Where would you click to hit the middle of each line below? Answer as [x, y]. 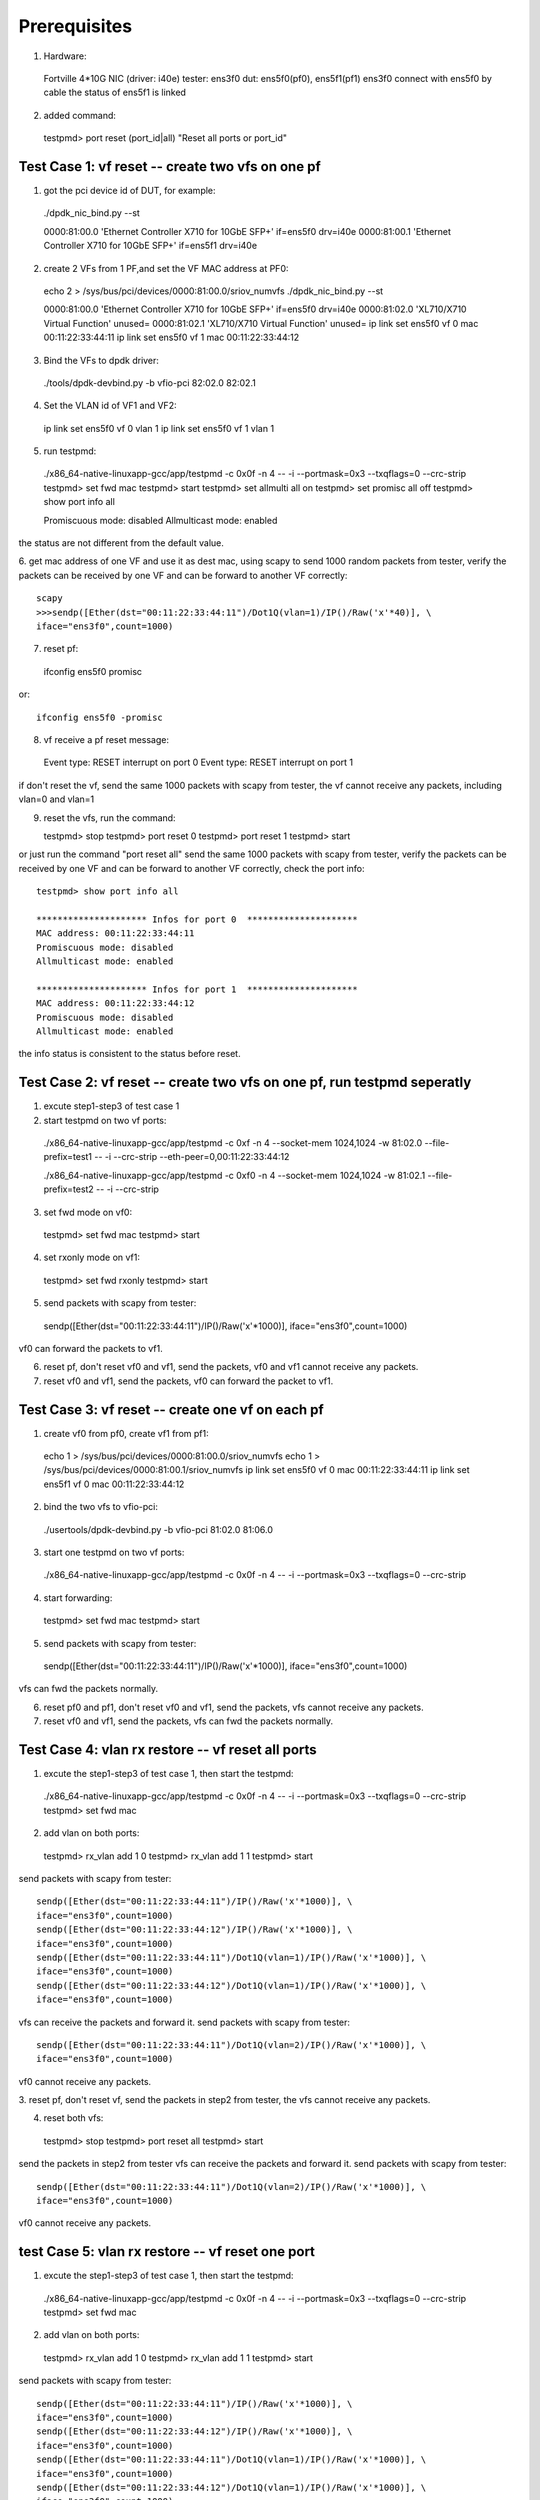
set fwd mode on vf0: [88, 1212]
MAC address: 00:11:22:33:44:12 [115, 1003]
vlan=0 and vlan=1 [56, 799]
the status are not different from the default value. [121, 543]
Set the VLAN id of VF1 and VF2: [110, 406]
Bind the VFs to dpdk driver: [101, 360]
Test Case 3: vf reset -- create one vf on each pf [171, 1409]
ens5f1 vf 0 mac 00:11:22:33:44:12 [114, 1484]
